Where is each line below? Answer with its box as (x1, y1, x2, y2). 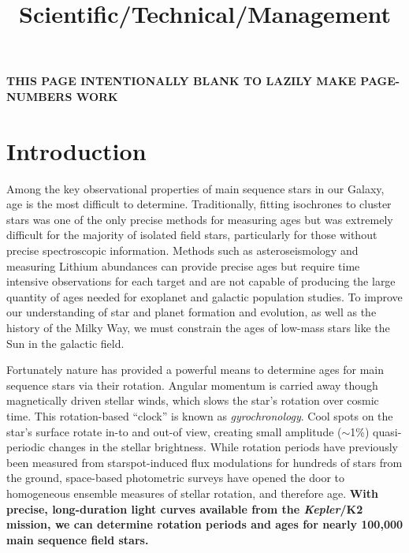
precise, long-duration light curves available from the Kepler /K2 (6, 500, 363, 517)
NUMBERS (6, 88, 73, 104)
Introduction (6, 134, 147, 166)
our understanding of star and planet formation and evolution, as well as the (6, 304, 377, 320)
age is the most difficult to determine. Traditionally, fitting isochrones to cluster (6, 196, 392, 212)
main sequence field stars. (6, 531, 149, 547)
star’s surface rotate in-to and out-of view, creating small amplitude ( (6, 423, 342, 439)
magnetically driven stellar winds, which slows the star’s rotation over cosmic (6, 392, 379, 409)
